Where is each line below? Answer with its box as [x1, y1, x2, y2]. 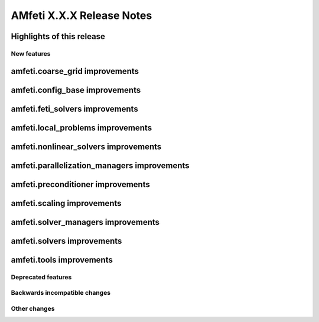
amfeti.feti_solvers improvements [11, 104, 138, 114]
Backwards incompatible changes [11, 289, 111, 297]
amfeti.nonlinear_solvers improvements [11, 141, 162, 152]
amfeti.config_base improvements [11, 85, 141, 95]
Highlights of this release [11, 31, 106, 41]
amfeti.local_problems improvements [11, 123, 152, 133]
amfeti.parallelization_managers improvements [11, 160, 190, 170]
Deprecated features [11, 273, 72, 281]
